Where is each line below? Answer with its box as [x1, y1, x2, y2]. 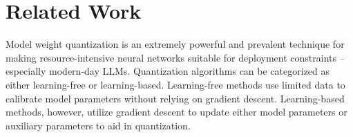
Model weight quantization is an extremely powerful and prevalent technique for [6, 37, 345, 51]
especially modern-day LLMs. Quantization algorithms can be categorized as [6, 64, 330, 78]
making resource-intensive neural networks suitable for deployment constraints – [6, 50, 345, 64]
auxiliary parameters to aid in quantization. [6, 118, 191, 132]
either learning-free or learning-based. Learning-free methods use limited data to [6, 77, 345, 91]
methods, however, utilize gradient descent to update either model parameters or [6, 104, 347, 119]
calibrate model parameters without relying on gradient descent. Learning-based [6, 91, 345, 105]
